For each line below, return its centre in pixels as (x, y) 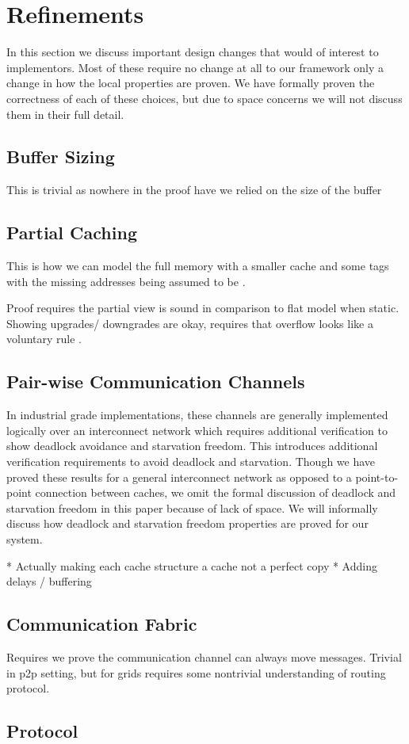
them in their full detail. (65, 114)
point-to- (377, 477)
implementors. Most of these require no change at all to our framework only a (195, 67)
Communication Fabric (102, 624)
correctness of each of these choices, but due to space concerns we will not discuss (204, 98)
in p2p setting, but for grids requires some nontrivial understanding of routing (196, 672)
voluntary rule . (44, 339)
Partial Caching (72, 233)
